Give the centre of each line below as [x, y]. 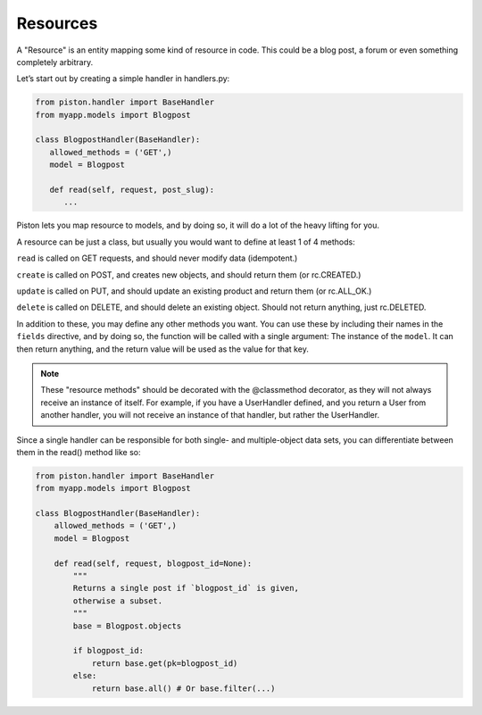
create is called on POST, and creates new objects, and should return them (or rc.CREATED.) [189, 274]
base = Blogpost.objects [127, 626]
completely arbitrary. [55, 62]
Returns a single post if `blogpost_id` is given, [186, 588]
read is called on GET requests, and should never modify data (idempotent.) [157, 258]
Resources [57, 23]
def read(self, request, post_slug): [132, 190]
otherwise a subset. [118, 601]
